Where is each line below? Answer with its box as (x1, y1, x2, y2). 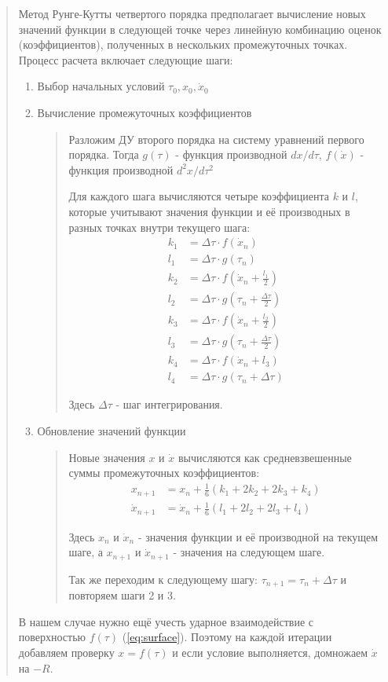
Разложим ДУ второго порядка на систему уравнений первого (68, 130, 364, 147)
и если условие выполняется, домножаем (172, 644, 368, 661)
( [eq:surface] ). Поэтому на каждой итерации (122, 629, 332, 645)
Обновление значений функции (37, 422, 186, 438)
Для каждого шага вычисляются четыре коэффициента (68, 188, 329, 204)
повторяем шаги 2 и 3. (68, 587, 176, 603)
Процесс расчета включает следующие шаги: (18, 51, 233, 68)
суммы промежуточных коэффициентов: (68, 464, 260, 481)
